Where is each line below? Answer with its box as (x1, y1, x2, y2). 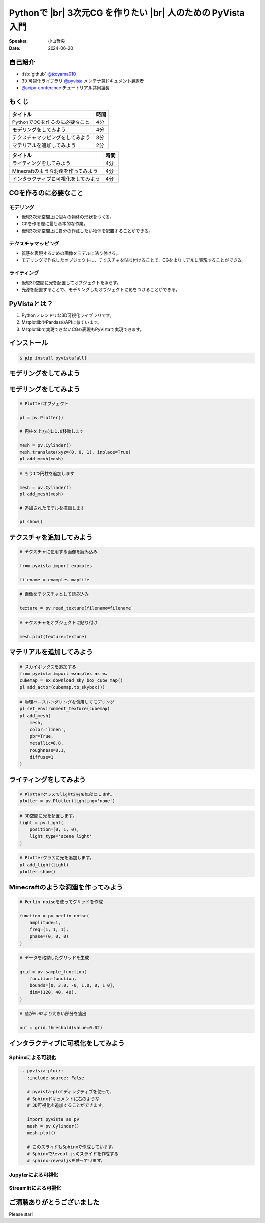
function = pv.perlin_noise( (19, 913, 90, 918)
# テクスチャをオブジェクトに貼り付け (19, 620, 98, 625)
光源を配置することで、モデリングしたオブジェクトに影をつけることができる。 (21, 286, 180, 292)
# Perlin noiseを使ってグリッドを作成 (19, 899, 103, 905)
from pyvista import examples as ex (19, 671, 108, 676)
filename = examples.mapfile (19, 577, 90, 582)
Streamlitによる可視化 (9, 1185, 61, 1192)
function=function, (29, 976, 77, 981)
